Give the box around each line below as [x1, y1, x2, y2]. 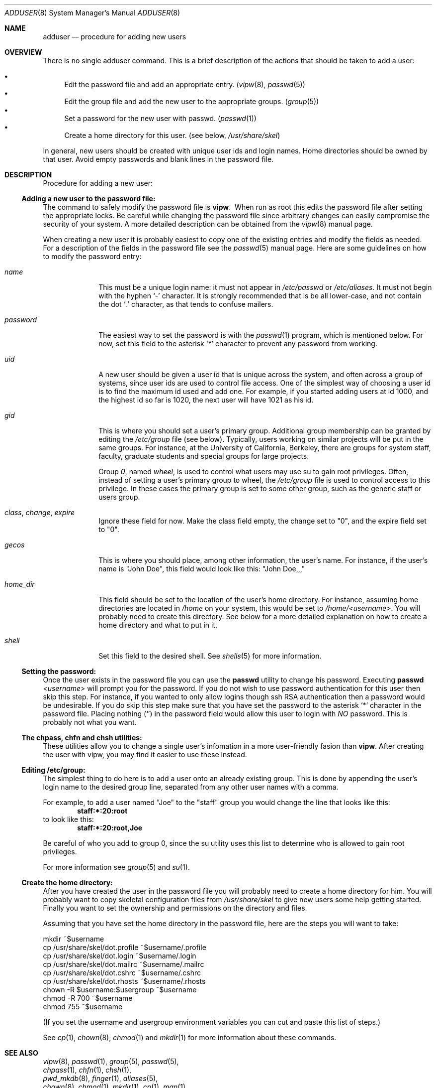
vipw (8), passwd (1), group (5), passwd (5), [43, 1057, 179, 1066]
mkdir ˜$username [43, 935, 104, 943]
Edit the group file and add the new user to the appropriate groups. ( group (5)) [64, 97, 319, 106]
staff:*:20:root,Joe [77, 823, 143, 832]
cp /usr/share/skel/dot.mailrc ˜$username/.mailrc [43, 960, 204, 968]
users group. [98, 493, 140, 501]
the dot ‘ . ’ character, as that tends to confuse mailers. [98, 300, 273, 308]
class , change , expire [4, 508, 75, 517]
